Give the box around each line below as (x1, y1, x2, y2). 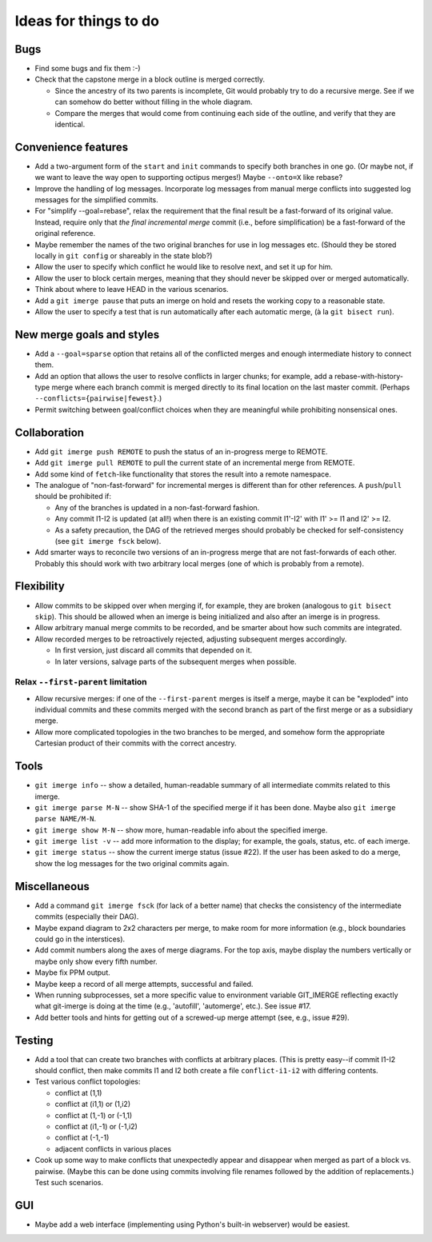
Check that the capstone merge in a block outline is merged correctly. (34, 74, 266, 84)
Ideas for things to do (14, 12, 160, 30)
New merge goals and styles (14, 328, 160, 341)
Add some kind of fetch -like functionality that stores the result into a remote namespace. (34, 469, 332, 479)
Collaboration (14, 425, 84, 439)
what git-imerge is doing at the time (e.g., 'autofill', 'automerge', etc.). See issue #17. (34, 1001, 311, 1011)
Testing (14, 1033, 54, 1047)
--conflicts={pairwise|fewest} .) (34, 393, 162, 403)
